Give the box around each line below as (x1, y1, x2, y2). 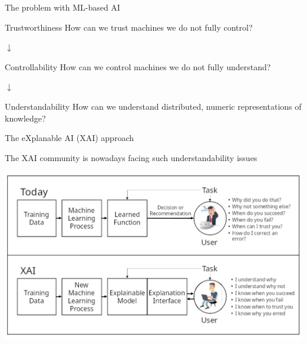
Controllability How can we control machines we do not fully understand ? (5, 60, 271, 73)
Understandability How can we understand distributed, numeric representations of (5, 100, 302, 112)
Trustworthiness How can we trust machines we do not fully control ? (5, 21, 253, 33)
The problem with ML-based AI (5, 1, 120, 13)
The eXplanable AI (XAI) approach (5, 132, 134, 144)
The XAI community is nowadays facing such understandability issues (5, 151, 258, 163)
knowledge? (5, 112, 46, 124)
